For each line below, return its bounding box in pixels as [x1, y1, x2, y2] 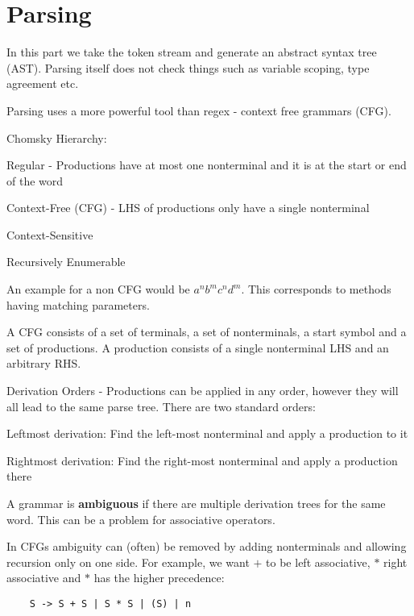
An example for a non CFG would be [6, 281, 190, 298]
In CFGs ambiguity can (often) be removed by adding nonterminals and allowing [6, 538, 407, 555]
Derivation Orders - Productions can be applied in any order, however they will [6, 382, 399, 399]
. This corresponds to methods [241, 281, 391, 298]
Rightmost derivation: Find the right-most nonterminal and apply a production [6, 452, 398, 468]
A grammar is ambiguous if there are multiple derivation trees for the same [6, 495, 386, 511]
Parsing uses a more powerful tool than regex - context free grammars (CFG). [6, 102, 391, 119]
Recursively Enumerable [6, 253, 126, 270]
